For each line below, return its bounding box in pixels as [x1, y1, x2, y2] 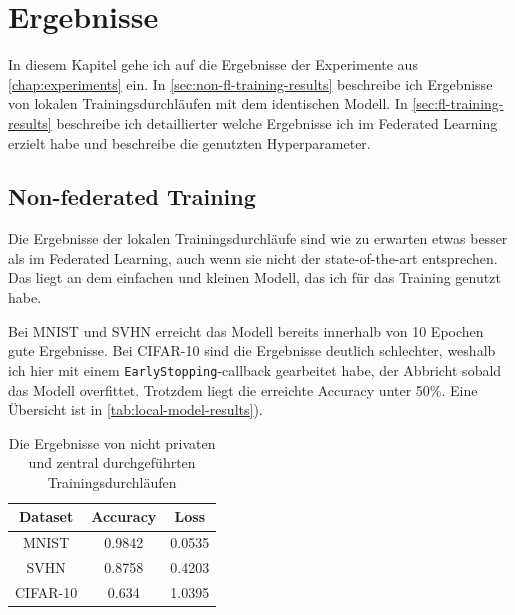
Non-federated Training [8, 181, 256, 212]
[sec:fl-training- [412, 93, 504, 114]
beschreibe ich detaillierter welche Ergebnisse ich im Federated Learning [56, 112, 498, 133]
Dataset [18, 506, 74, 527]
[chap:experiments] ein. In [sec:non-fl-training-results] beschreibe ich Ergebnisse [8, 73, 493, 94]
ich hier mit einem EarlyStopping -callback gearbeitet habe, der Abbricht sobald [8, 359, 502, 380]
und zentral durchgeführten [28, 452, 196, 473]
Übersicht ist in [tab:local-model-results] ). [8, 399, 263, 420]
